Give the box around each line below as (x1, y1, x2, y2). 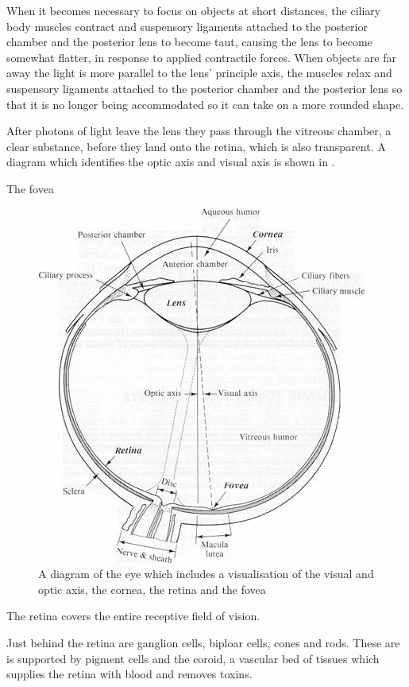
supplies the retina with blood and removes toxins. (6, 666, 253, 682)
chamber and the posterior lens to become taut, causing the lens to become (6, 33, 372, 50)
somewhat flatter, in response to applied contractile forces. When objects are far (6, 49, 396, 65)
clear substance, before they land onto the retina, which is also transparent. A (6, 138, 386, 154)
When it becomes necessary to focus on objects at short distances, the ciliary (6, 2, 381, 18)
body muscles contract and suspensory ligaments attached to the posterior (6, 17, 368, 34)
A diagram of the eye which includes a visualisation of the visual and (38, 565, 374, 582)
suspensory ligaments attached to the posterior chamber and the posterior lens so (6, 80, 403, 96)
